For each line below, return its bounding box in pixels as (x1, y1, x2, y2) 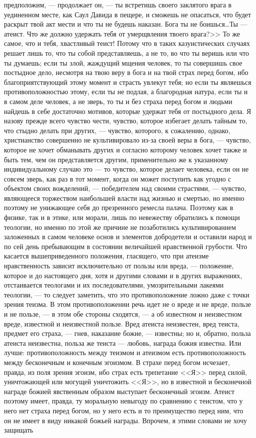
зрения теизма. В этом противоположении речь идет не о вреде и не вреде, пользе (4, 299, 251, 309)
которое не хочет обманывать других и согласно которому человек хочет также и (4, 144, 247, 154)
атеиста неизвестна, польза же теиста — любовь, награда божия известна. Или (4, 337, 241, 348)
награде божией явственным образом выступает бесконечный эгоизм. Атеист (4, 386, 235, 396)
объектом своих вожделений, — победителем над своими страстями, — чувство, (4, 183, 247, 193)
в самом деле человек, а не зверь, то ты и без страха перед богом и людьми (4, 96, 232, 106)
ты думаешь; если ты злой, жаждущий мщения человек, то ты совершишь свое (4, 57, 243, 68)
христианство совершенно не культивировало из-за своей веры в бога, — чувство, (4, 135, 251, 145)
